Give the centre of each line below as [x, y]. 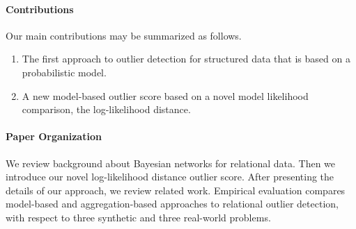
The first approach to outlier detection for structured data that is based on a [186, 59]
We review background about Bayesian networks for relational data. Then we [171, 163]
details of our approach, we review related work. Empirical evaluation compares [176, 190]
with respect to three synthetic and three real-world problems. [138, 217]
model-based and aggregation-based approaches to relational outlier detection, [172, 204]
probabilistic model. [64, 72]
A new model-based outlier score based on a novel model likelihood [165, 95]
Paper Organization [54, 136]
